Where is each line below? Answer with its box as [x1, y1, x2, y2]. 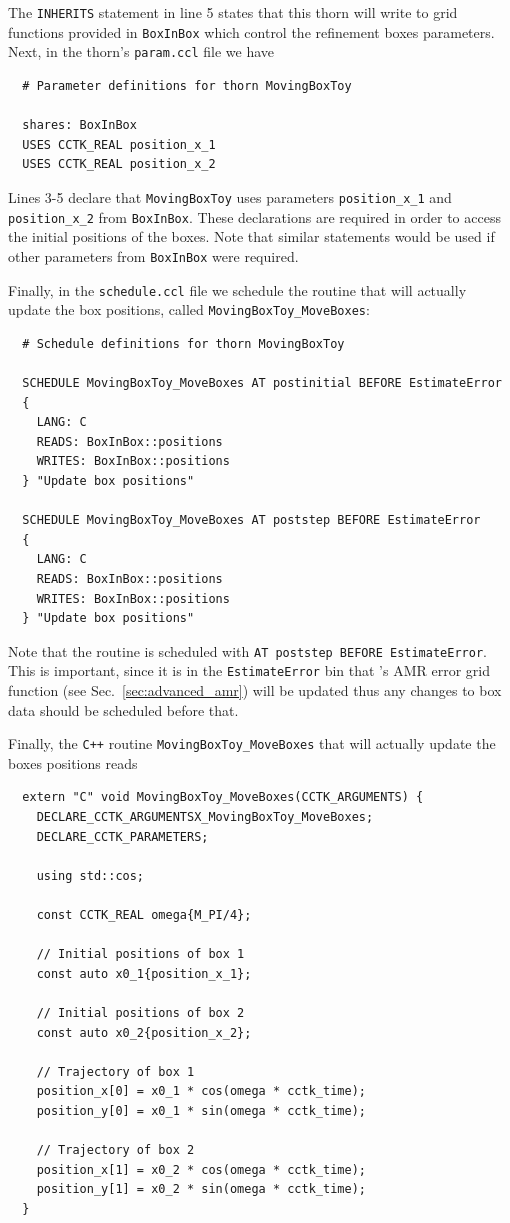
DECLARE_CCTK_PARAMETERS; [36, 829, 209, 844]
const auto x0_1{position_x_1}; [36, 966, 252, 981]
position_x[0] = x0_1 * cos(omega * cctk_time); [36, 1084, 366, 1099]
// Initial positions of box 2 [36, 1006, 245, 1020]
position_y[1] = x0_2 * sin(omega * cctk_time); [36, 1182, 366, 1197]
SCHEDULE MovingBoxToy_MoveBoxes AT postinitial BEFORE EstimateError [22, 376, 502, 390]
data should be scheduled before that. [8, 699, 239, 720]
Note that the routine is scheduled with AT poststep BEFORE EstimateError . [8, 640, 487, 661]
